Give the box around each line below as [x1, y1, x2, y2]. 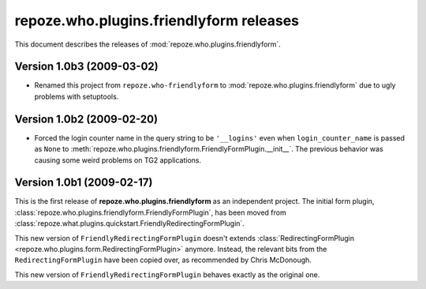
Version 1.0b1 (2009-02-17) [14, 176, 153, 190]
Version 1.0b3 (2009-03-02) [14, 60, 159, 73]
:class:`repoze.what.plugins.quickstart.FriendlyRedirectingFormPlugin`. [14, 219, 245, 228]
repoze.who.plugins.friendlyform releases [14, 12, 300, 29]
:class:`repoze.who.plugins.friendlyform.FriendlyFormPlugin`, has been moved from [14, 208, 287, 217]
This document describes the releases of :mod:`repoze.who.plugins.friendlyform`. [14, 39, 282, 49]
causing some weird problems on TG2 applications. [34, 155, 202, 165]
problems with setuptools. [34, 92, 119, 101]
